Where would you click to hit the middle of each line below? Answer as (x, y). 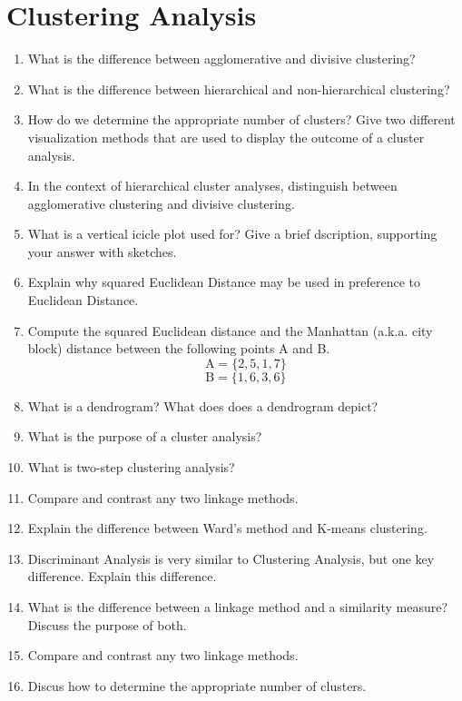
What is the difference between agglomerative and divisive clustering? (221, 59)
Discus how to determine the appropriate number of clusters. (197, 685)
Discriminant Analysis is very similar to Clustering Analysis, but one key (231, 558)
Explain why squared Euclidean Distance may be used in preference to (224, 282)
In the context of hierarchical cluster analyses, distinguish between (212, 186)
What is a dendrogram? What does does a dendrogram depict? (203, 405)
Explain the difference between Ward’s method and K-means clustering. (227, 528)
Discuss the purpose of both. (107, 624)
